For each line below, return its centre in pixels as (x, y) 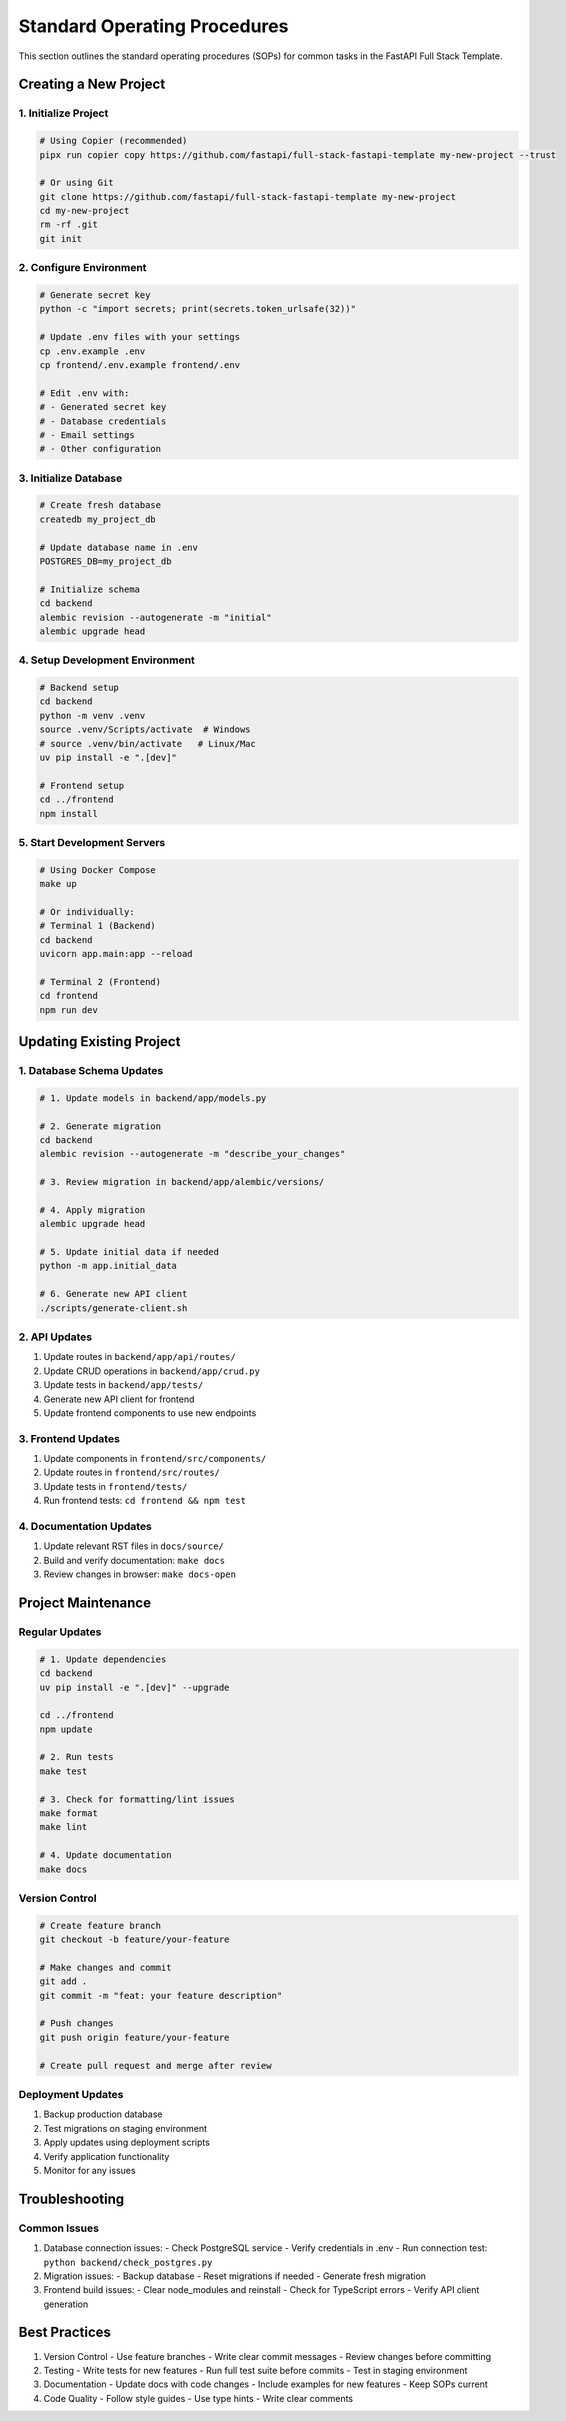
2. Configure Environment (82, 268)
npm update (66, 1729)
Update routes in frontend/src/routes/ (131, 1472)
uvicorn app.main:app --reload (116, 954)
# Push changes (76, 2023)
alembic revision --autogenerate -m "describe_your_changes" (192, 1154)
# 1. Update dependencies (103, 1659)
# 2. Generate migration (100, 1126)
